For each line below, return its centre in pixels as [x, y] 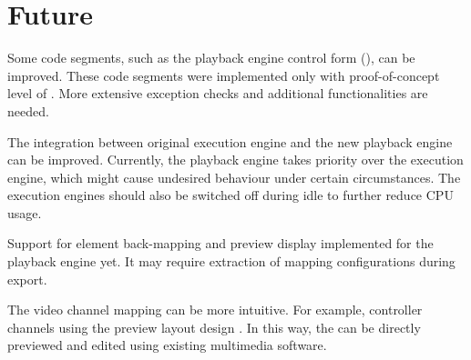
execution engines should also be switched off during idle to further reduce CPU [230, 195]
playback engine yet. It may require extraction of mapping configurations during [231, 261]
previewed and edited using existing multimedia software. [167, 345]
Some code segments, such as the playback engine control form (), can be [211, 58]
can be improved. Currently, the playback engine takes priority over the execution [235, 160]
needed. [28, 110]
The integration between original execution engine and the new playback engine [230, 141]
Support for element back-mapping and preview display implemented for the [220, 243]
